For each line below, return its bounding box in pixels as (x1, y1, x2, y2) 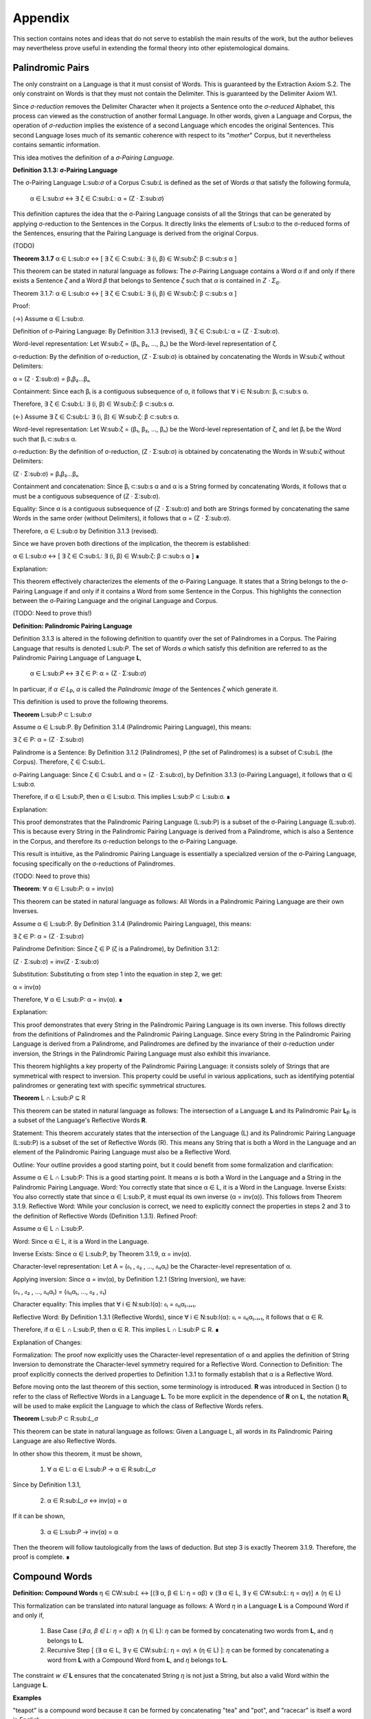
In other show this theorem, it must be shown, (12, 1449, 142, 1458)
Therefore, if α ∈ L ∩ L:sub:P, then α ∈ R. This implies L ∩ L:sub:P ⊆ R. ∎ (12, 1326, 219, 1334)
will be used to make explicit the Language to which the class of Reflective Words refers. (12, 1401, 264, 1410)
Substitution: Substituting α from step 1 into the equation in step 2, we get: (12, 970, 223, 978)
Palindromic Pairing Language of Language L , (12, 653, 142, 661)
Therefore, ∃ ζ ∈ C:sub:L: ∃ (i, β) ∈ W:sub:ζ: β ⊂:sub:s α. (12, 399, 175, 408)
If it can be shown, (12, 1512, 65, 1520)
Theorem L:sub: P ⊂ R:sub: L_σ (12, 1414, 99, 1423)
